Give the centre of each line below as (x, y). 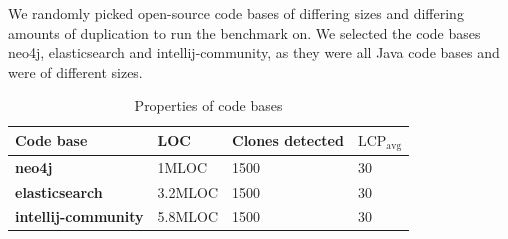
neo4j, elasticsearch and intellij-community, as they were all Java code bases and (254, 52)
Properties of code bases (208, 105)
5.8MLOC (188, 216)
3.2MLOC (188, 191)
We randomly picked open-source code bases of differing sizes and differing (236, 13)
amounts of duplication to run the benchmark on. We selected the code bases (244, 32)
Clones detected (288, 140)
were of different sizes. (75, 71)
